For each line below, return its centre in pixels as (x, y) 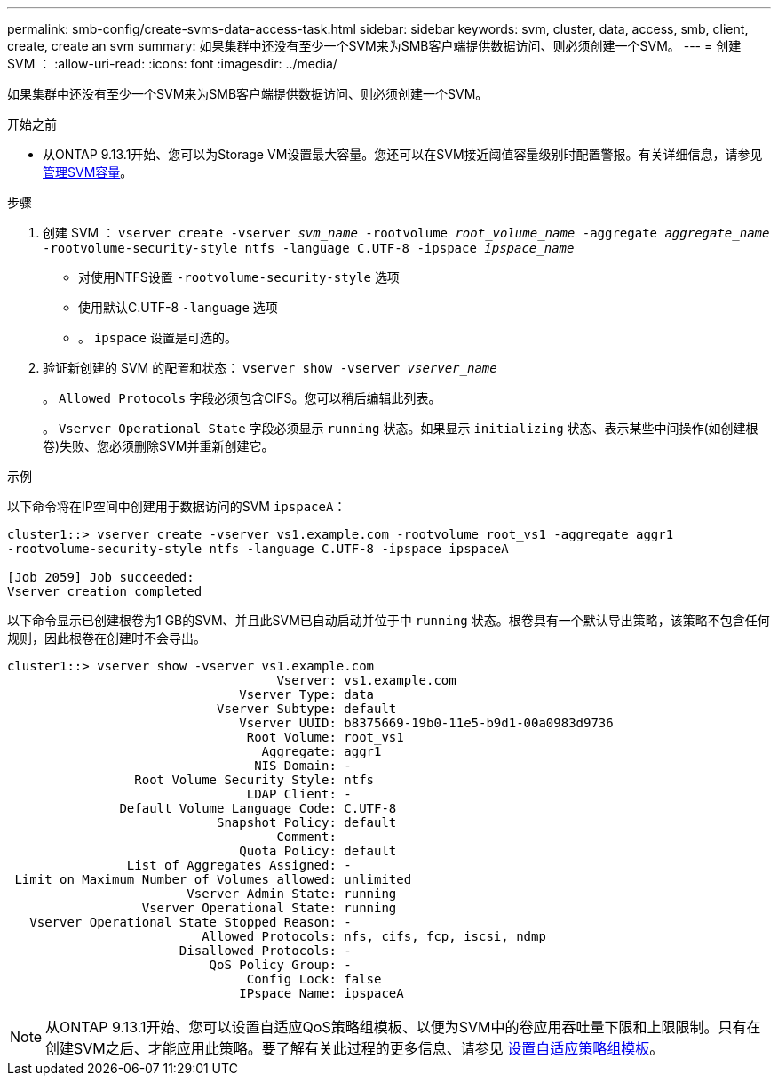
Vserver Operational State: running (269, 908)
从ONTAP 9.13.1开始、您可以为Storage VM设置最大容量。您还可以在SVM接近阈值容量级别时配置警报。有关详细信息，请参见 (403, 154)
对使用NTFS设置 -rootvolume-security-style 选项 (239, 277)
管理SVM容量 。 (88, 172)
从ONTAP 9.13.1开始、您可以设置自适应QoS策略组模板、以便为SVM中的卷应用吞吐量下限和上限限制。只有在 (403, 1027)
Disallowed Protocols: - (265, 951)
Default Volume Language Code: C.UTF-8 (258, 808)
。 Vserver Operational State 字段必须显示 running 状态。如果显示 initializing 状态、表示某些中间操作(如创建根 (401, 428)
